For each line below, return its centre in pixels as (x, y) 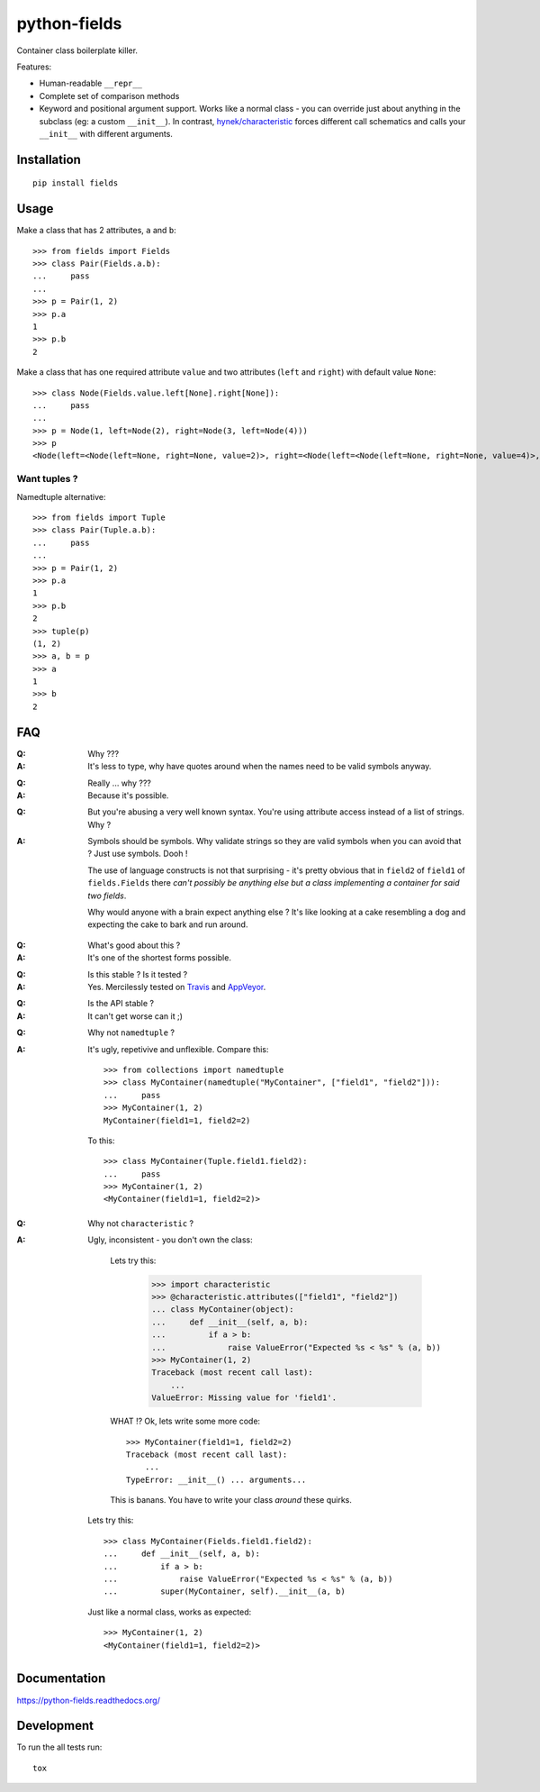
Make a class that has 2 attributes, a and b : (97, 231)
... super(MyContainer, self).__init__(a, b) (225, 1592)
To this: (101, 1141)
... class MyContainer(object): (223, 1310)
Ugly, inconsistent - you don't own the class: (170, 1240)
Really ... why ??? (120, 783)
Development (55, 1726)
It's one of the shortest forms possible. (159, 958)
